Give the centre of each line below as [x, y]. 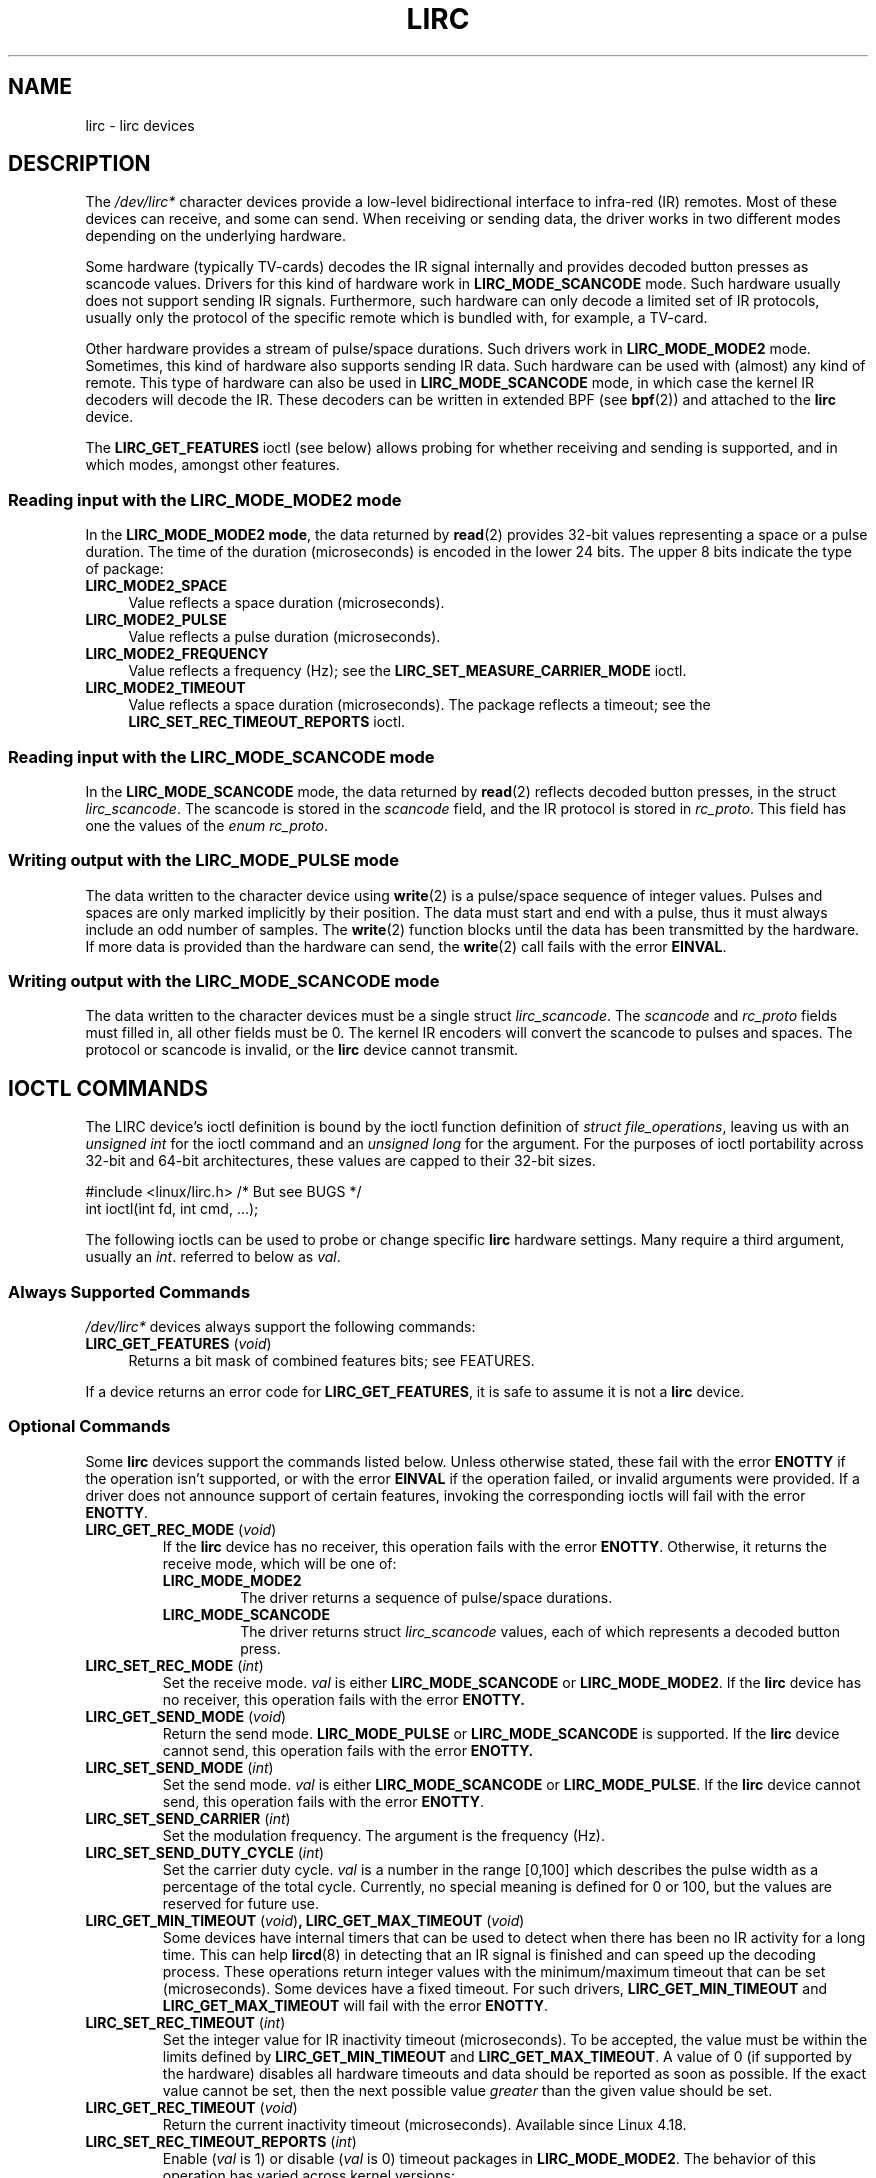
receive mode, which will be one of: [279, 1563]
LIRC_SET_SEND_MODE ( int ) [179, 1767]
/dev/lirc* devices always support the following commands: [280, 1327]
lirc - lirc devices [140, 125]
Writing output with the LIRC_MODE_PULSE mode [203, 860]
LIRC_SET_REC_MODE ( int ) [174, 1665]
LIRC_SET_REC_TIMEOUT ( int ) [185, 2022]
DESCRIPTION [79, 164]
